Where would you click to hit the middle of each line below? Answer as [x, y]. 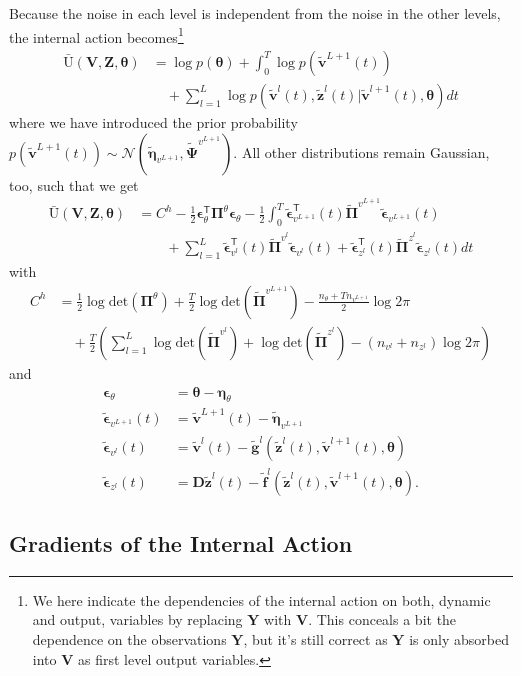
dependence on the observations [129, 639]
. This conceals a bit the [382, 619]
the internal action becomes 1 [96, 35]
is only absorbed [459, 639]
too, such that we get [74, 184]
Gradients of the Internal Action [181, 543]
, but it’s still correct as [315, 639]
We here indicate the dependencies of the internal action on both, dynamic [261, 599]
